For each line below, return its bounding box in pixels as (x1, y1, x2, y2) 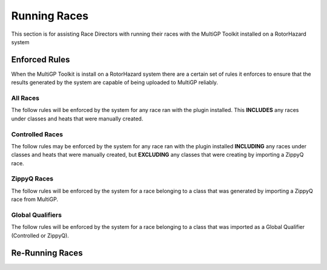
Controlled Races (11, 130, 64, 139)
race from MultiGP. (11, 196, 59, 203)
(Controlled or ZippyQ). (11, 232, 69, 239)
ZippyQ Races (11, 174, 54, 183)
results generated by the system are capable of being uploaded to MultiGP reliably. (11, 79, 218, 86)
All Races (11, 94, 39, 102)
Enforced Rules (11, 54, 70, 65)
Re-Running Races (11, 248, 83, 258)
